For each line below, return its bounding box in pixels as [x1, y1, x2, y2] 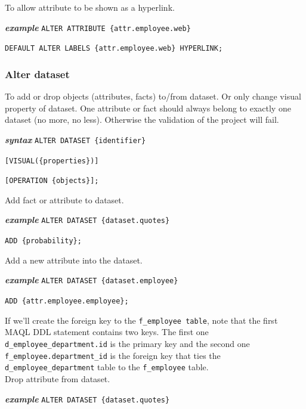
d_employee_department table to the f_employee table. [5, 361, 209, 373]
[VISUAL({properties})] [5, 156, 99, 165]
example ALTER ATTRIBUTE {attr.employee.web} [5, 21, 191, 33]
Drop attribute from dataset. [5, 372, 110, 385]
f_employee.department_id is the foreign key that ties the [5, 349, 221, 361]
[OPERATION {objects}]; [5, 176, 99, 185]
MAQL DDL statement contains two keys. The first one [5, 326, 209, 338]
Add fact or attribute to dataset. [5, 193, 124, 206]
